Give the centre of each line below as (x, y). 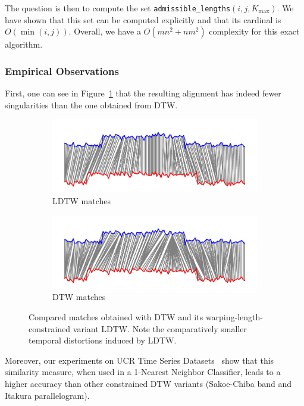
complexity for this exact (254, 31)
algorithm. (24, 44)
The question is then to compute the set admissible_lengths (118, 8)
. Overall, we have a (105, 31)
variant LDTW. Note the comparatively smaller (160, 328)
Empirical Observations (62, 71)
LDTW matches (82, 201)
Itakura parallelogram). (47, 395)
